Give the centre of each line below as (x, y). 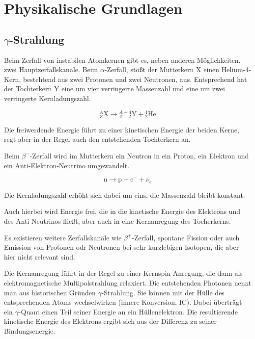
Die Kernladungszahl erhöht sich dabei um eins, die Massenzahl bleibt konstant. (125, 195)
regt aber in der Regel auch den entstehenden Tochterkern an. (97, 139)
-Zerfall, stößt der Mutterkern (149, 69)
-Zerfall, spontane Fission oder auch (186, 237)
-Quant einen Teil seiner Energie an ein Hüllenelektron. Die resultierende (128, 311)
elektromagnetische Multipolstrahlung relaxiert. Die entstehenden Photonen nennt (128, 282)
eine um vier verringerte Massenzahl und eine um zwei (143, 89)
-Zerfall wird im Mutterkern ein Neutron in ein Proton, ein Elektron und (139, 155)
